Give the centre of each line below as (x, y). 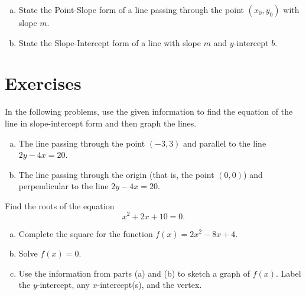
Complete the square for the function (86, 233)
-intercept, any (63, 285)
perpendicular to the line (64, 186)
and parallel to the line (225, 143)
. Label (289, 273)
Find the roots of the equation (60, 205)
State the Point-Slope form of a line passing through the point (131, 9)
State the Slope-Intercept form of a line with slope (110, 42)
